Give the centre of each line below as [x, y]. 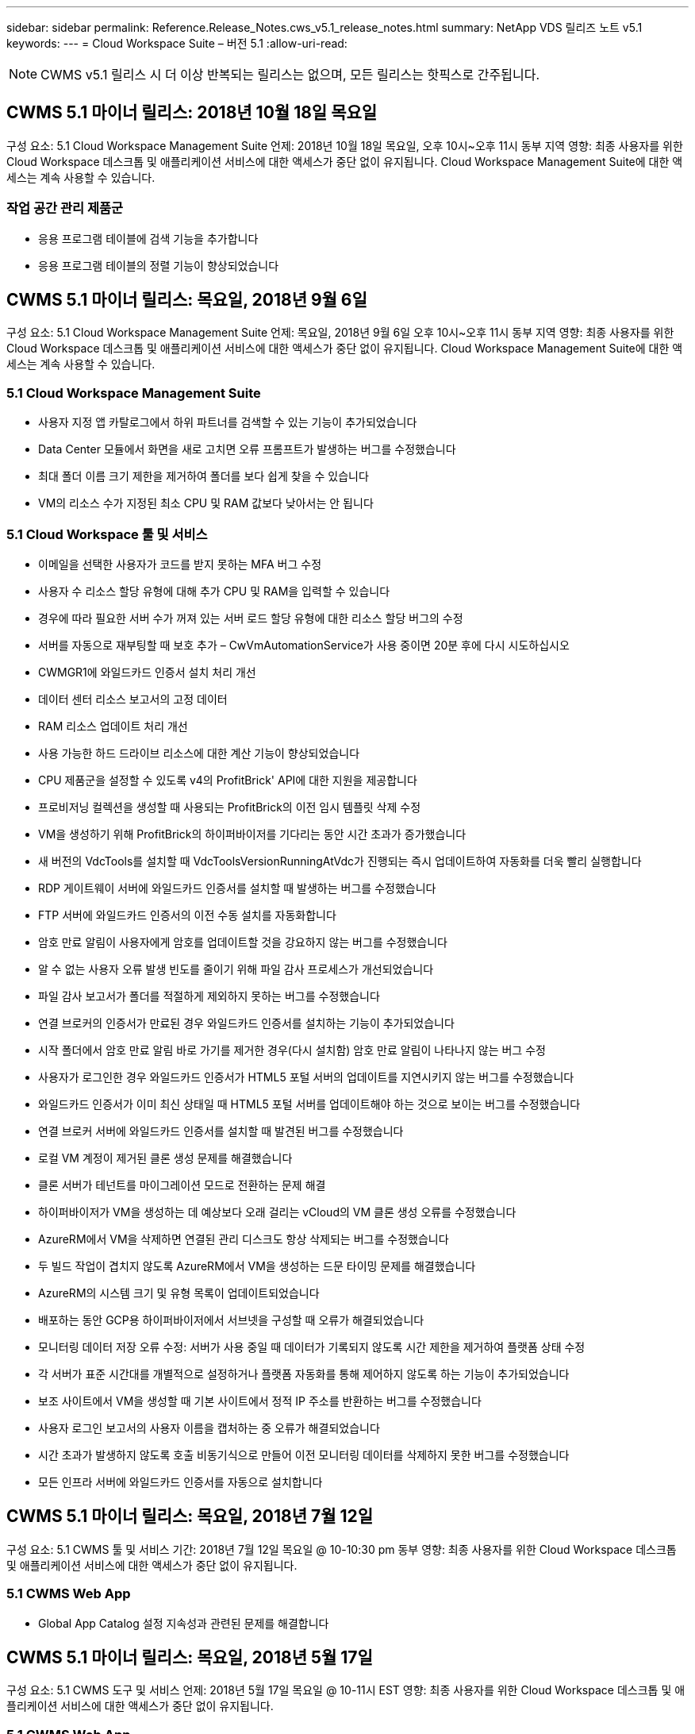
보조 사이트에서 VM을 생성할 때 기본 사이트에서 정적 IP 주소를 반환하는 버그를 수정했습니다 [260, 1401]
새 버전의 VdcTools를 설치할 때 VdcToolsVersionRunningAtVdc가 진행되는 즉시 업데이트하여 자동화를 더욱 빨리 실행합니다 [340, 861]
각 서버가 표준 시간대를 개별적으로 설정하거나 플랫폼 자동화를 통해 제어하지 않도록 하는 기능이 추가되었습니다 [304, 1374]
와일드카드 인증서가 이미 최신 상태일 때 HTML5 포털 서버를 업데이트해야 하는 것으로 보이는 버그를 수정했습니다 [309, 1104]
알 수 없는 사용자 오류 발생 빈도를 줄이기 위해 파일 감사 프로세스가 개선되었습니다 [236, 969]
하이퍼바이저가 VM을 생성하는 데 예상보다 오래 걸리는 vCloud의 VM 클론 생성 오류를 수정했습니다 [277, 1212]
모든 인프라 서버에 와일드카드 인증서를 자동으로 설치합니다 [180, 1482]
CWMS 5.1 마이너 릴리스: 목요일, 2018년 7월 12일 [190, 1516]
